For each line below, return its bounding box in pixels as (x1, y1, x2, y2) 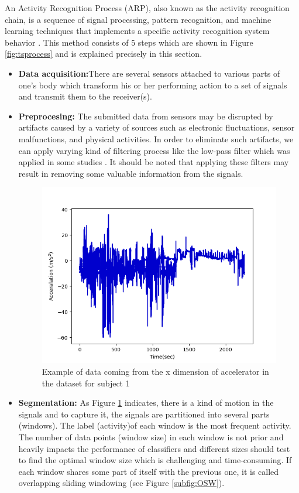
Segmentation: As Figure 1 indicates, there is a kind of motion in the (18, 396, 274, 409)
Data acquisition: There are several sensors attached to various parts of (18, 67, 280, 79)
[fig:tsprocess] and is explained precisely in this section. (5, 47, 202, 60)
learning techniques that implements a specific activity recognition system (5, 25, 270, 37)
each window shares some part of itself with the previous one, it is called (18, 465, 279, 477)
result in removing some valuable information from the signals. (18, 167, 243, 179)
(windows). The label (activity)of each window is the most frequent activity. (18, 419, 291, 432)
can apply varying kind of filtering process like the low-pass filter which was (18, 144, 290, 156)
